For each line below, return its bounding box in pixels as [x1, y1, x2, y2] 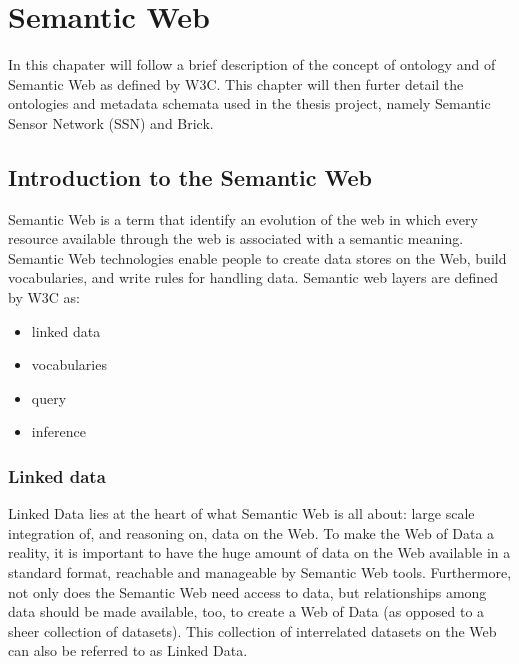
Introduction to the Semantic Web [8, 161, 372, 192]
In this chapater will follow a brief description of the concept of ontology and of [8, 54, 496, 75]
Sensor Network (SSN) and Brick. [8, 112, 214, 133]
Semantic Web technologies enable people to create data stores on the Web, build [8, 247, 507, 268]
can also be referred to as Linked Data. [8, 640, 248, 661]
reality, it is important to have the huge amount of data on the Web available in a [8, 542, 511, 563]
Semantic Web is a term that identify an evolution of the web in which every [8, 208, 478, 229]
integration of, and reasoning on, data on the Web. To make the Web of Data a [8, 522, 495, 543]
